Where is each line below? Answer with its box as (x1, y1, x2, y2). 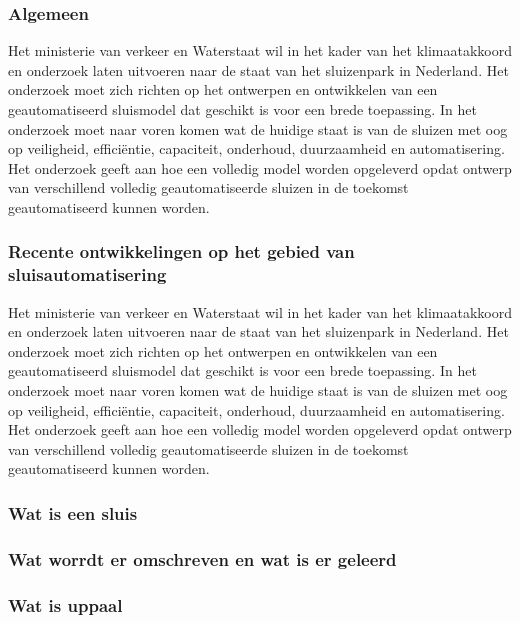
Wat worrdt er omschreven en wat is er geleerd (8, 546, 397, 571)
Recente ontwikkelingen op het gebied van (8, 239, 355, 264)
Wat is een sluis (8, 500, 138, 525)
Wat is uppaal (8, 592, 123, 617)
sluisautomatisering (8, 262, 167, 287)
